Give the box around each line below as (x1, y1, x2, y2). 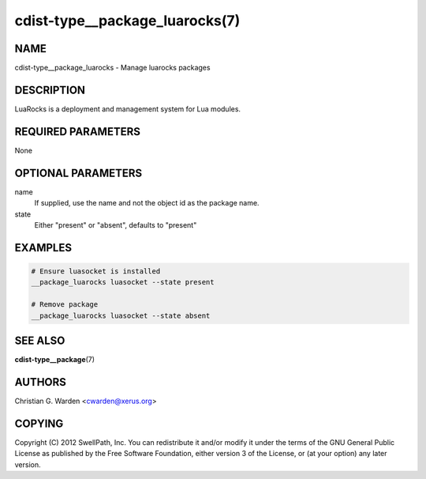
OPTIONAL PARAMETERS (14, 166, 143, 179)
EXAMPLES (14, 241, 73, 255)
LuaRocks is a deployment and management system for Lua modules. (14, 104, 241, 114)
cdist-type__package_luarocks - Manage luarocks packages (14, 63, 211, 73)
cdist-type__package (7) (14, 355, 95, 364)
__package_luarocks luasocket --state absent (31, 311, 211, 320)
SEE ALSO (14, 334, 65, 347)
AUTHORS (14, 375, 67, 389)
